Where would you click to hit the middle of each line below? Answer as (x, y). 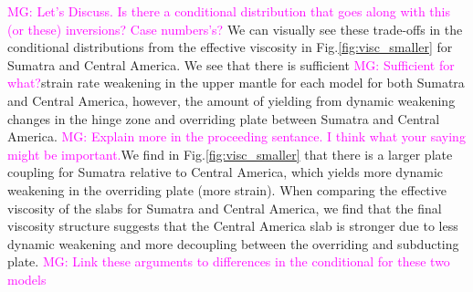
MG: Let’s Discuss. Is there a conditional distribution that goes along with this (229, 11)
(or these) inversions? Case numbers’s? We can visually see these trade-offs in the (235, 29)
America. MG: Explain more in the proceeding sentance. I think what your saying (236, 136)
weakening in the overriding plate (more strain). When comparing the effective (227, 189)
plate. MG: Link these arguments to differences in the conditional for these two (229, 261)
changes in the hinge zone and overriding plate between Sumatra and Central (224, 118)
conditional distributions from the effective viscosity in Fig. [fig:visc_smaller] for (230, 47)
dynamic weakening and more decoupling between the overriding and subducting (233, 243)
